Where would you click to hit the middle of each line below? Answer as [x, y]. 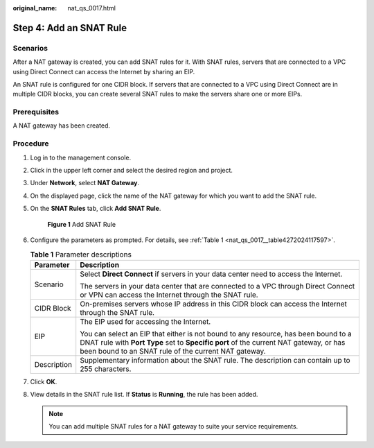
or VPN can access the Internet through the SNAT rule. [169, 295]
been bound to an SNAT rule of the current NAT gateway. [173, 351]
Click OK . [44, 381]
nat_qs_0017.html [91, 8]
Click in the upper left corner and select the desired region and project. [132, 170]
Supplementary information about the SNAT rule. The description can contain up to [215, 360]
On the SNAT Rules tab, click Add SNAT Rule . [96, 209]
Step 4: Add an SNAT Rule [70, 28]
